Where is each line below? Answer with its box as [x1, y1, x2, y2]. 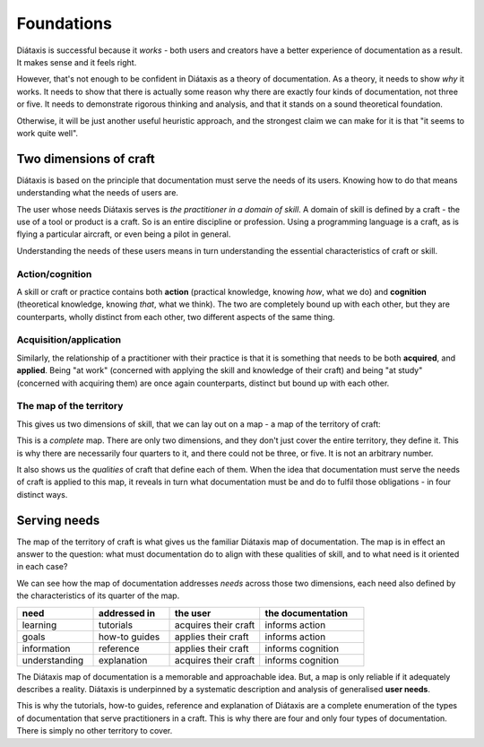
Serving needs [16, 512, 100, 528]
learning [22, 619, 57, 631]
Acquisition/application [16, 334, 121, 346]
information [22, 642, 71, 655]
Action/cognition [16, 267, 92, 280]
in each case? [16, 561, 68, 572]
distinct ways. [16, 489, 68, 499]
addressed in [98, 606, 156, 619]
